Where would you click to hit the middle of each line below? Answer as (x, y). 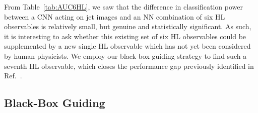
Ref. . (13, 76)
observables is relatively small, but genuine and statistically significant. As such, (128, 26)
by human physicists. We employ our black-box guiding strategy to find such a (125, 55)
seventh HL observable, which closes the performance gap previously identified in (129, 66)
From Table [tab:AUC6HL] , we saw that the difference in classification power (123, 7)
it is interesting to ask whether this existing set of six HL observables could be (125, 36)
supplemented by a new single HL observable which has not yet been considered (127, 46)
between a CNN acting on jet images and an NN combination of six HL (115, 16)
